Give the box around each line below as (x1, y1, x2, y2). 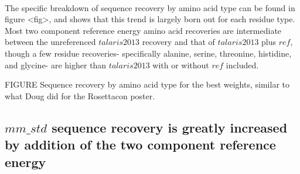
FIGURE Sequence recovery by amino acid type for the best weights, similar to (5, 78, 289, 91)
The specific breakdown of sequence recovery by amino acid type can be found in (5, 1, 295, 13)
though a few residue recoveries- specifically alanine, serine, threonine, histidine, (5, 47, 292, 59)
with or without (152, 58, 209, 71)
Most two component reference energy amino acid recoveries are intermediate (5, 24, 282, 36)
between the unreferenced (5, 36, 96, 48)
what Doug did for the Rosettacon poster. (5, 89, 155, 102)
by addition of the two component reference (5, 135, 276, 154)
